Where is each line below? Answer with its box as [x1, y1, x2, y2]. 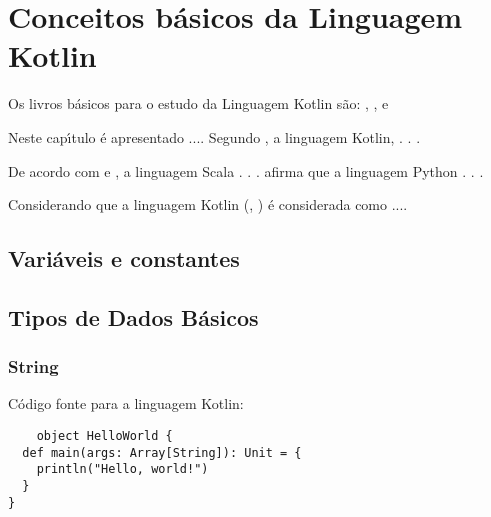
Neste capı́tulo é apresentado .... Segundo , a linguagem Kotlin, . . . [8, 126, 421, 147]
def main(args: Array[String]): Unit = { [22, 445, 302, 460]
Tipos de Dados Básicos [8, 301, 259, 332]
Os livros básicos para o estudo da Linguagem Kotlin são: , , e [8, 93, 389, 114]
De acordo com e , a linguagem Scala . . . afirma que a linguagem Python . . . [8, 160, 484, 181]
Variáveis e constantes [8, 243, 240, 274]
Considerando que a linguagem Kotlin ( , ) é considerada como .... [8, 194, 408, 215]
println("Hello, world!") [36, 462, 209, 477]
